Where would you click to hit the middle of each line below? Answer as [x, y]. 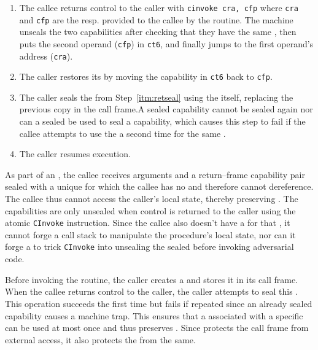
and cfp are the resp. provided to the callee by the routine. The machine [156, 19]
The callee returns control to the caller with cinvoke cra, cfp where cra [159, 7]
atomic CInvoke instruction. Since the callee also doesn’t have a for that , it [148, 223]
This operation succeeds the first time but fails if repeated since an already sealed [159, 303]
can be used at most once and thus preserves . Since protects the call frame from [157, 328]
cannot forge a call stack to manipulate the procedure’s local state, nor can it [150, 234]
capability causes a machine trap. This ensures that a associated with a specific [154, 315]
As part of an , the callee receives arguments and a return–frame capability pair [155, 174]
